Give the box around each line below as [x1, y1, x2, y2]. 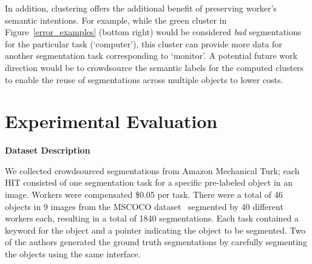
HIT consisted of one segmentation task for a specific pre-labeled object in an [5, 176, 293, 189]
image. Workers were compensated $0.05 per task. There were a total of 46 [5, 188, 283, 201]
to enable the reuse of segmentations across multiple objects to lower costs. [5, 73, 283, 86]
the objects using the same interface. [5, 248, 141, 260]
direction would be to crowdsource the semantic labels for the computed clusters [5, 61, 304, 73]
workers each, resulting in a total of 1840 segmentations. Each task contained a [5, 212, 299, 225]
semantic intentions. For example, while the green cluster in [5, 13, 227, 26]
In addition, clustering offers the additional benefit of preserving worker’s [5, 2, 277, 14]
